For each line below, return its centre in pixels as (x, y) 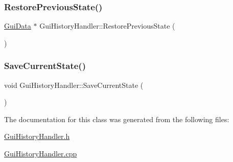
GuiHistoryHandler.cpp (41, 153)
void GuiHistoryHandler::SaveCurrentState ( (74, 85)
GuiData (18, 26)
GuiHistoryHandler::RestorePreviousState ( (107, 26)
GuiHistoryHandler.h (37, 136)
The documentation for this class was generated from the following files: (117, 119)
